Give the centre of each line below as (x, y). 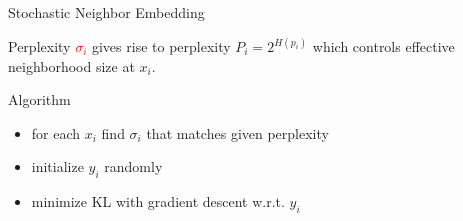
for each (56, 132)
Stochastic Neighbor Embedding (106, 12)
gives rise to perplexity (161, 46)
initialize (57, 166)
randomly (133, 166)
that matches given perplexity (237, 132)
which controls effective (383, 46)
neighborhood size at (71, 65)
